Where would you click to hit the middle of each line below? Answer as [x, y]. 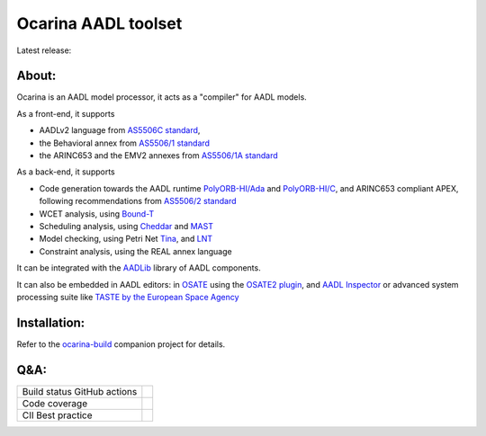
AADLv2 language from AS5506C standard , [120, 130]
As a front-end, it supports [66, 113]
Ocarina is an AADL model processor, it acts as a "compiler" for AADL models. [162, 97]
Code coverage [55, 403]
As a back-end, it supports [66, 172]
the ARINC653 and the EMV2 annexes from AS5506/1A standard [158, 156]
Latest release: [44, 50]
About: [36, 76]
